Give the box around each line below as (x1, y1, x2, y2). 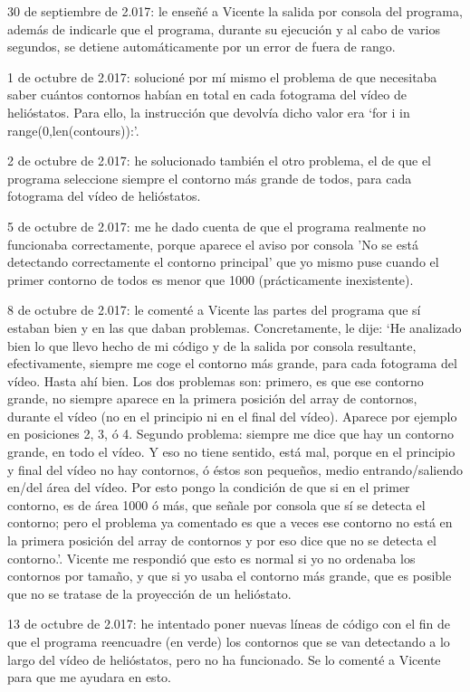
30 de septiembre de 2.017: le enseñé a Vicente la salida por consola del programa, (7, 2, 463, 20)
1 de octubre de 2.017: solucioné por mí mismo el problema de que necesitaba (7, 67, 437, 86)
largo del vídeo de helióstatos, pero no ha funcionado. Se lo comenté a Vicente (7, 649, 441, 668)
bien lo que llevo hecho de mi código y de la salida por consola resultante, (7, 336, 417, 355)
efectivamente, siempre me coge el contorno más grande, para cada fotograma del (7, 354, 457, 373)
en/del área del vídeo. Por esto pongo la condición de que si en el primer (7, 478, 410, 497)
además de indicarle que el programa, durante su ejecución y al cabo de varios (7, 19, 440, 38)
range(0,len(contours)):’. (7, 120, 139, 139)
